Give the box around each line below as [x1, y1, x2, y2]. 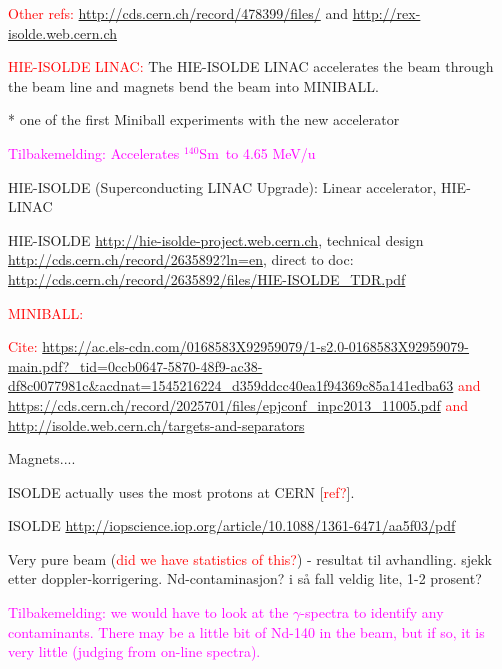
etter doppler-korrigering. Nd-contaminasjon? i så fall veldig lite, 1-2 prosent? [8, 568, 482, 589]
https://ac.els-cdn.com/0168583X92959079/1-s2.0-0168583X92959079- [42, 336, 470, 357]
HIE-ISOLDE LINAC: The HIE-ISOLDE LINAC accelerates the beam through [8, 56, 494, 77]
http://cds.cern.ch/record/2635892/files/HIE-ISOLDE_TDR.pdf [8, 268, 406, 289]
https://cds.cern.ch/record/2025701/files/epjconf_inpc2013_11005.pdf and [8, 394, 469, 415]
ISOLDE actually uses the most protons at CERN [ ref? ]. [8, 481, 355, 502]
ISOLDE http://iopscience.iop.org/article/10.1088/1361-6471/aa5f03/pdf [8, 515, 456, 536]
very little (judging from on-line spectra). [8, 641, 261, 662]
